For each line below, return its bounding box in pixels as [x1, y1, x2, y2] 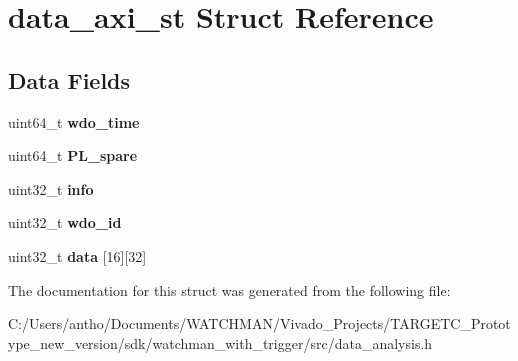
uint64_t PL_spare [8, 145, 138, 166]
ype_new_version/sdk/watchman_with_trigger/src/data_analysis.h [8, 332, 433, 353]
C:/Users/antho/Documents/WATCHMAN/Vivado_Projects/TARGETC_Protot [8, 313, 511, 334]
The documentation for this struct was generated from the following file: [8, 279, 451, 300]
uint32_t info [8, 178, 94, 199]
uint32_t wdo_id [8, 212, 122, 233]
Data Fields [8, 64, 131, 95]
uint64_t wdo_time [8, 111, 140, 132]
